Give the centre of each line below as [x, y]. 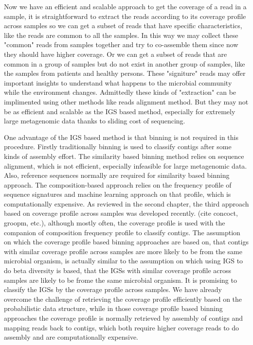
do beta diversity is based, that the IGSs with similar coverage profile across [118, 270]
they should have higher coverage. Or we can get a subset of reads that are [116, 54]
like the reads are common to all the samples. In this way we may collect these [121, 35]
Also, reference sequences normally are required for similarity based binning [117, 175]
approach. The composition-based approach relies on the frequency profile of [118, 184]
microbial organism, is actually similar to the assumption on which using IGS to [124, 261]
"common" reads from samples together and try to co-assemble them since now [121, 44]
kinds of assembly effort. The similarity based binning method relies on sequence [124, 156]
